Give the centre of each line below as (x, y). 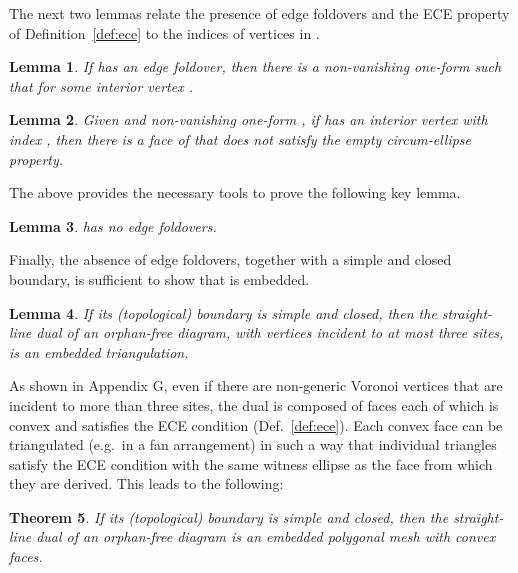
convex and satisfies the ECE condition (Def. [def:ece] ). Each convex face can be (256, 424)
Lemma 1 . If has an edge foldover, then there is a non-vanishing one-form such (255, 66)
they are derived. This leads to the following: (146, 483)
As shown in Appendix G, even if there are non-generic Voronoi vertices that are (256, 385)
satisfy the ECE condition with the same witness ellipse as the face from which (251, 463)
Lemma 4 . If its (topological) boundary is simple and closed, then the (223, 312)
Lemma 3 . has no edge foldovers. (113, 225)
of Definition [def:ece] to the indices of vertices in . (164, 32)
